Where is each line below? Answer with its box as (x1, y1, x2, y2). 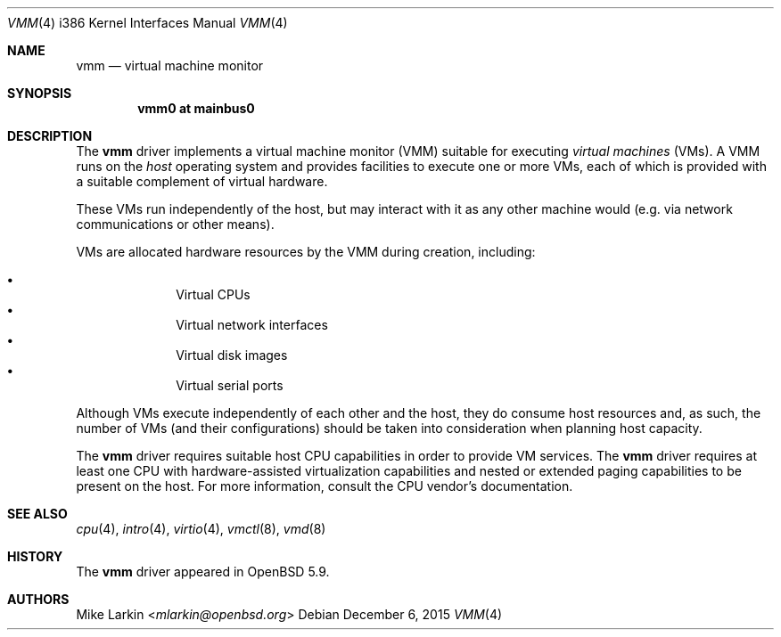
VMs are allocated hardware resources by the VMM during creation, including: (76, 244, 536, 259)
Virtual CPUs (176, 287, 251, 302)
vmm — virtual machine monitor (76, 58, 264, 73)
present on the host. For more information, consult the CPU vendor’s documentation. (76, 478, 573, 494)
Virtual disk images (176, 347, 288, 363)
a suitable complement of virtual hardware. (76, 174, 328, 189)
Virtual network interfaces (176, 317, 328, 332)
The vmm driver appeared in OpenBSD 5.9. (76, 564, 330, 579)
